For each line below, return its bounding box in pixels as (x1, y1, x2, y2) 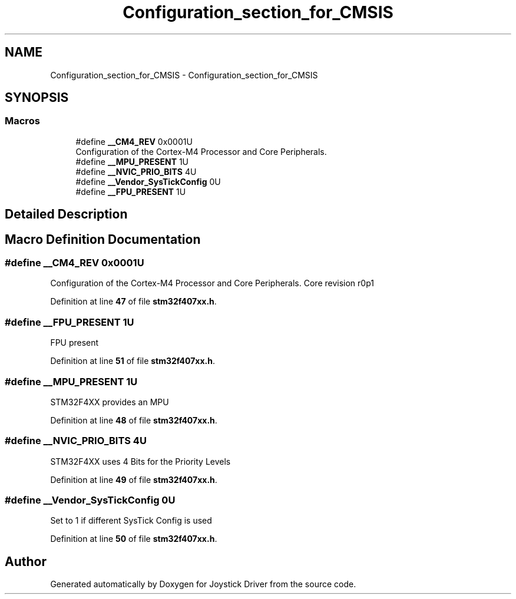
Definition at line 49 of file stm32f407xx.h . (50, 474, 217, 485)
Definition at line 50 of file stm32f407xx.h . (50, 534, 217, 544)
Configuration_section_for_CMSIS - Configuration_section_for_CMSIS (50, 70, 318, 80)
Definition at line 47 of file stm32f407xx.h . (50, 296, 217, 307)
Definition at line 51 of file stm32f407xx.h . (50, 356, 216, 366)
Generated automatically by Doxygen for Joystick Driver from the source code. (50, 579, 356, 590)
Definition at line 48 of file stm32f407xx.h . (50, 415, 217, 425)
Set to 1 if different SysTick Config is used (50, 515, 212, 526)
